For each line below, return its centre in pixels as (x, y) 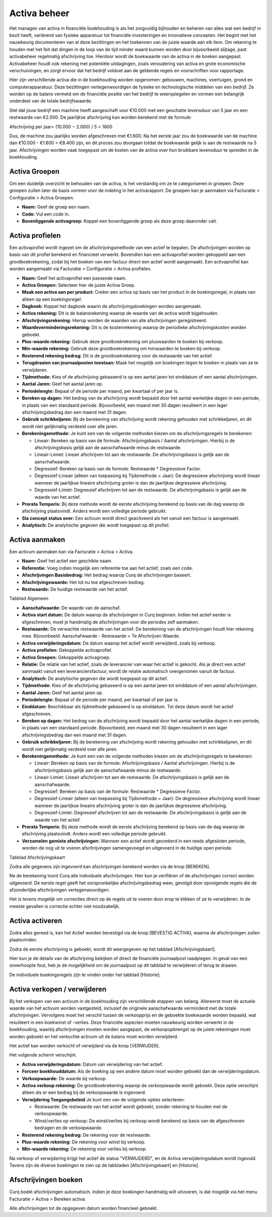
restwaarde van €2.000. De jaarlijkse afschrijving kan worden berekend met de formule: (100, 117)
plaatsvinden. (23, 940)
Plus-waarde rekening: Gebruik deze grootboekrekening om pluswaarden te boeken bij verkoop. (123, 342)
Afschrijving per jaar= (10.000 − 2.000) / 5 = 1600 (61, 127)
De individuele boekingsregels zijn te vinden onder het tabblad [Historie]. (85, 975)
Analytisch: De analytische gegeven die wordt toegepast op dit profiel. (96, 525)
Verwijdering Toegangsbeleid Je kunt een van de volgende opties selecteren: (103, 1099)
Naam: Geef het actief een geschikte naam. (67, 561)
